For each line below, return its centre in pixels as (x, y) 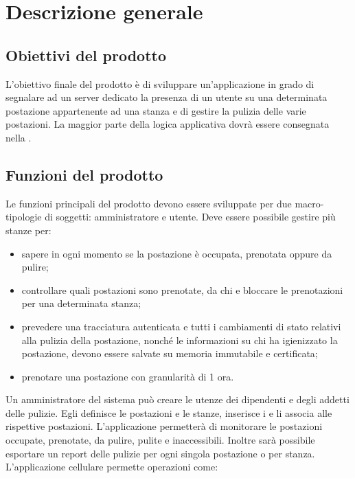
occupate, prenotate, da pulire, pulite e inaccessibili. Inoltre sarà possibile (160, 440)
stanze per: (28, 230)
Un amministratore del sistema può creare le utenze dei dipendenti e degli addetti (177, 399)
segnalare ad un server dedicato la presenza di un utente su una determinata (167, 97)
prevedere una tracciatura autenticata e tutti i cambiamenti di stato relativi (181, 326)
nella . (19, 137)
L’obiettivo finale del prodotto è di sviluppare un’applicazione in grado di (160, 83)
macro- (309, 203)
